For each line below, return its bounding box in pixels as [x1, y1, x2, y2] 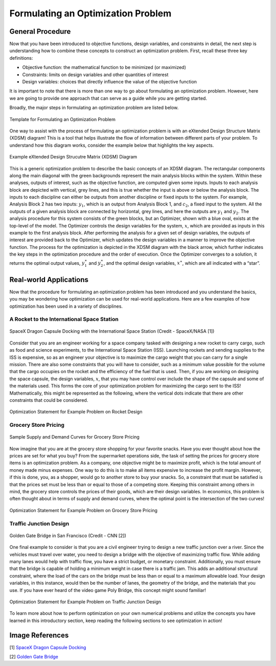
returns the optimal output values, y [9, 260, 85, 266]
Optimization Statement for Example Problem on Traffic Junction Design [9, 599, 161, 605]
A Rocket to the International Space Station [9, 316, 119, 323]
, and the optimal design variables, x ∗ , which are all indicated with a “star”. [103, 259, 260, 266]
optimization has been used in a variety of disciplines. [9, 303, 123, 309]
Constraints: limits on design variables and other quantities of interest [22, 72, 169, 78]
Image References [9, 631, 69, 639]
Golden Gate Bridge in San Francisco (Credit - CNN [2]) [9, 532, 126, 539]
